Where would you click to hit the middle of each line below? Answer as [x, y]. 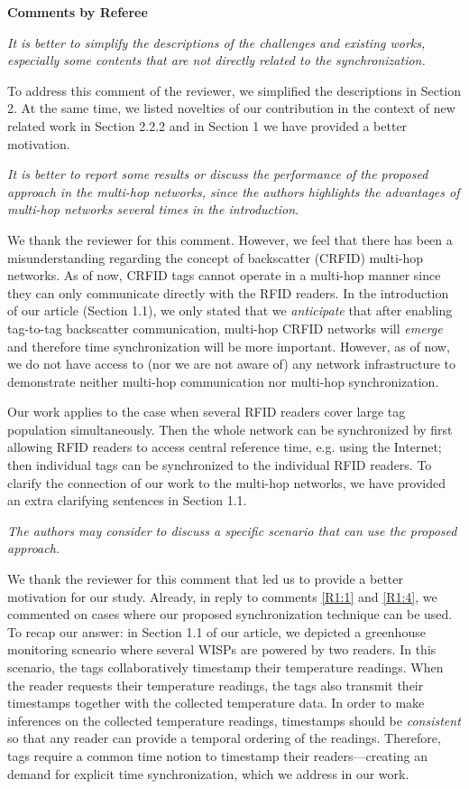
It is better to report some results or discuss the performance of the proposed [218, 174]
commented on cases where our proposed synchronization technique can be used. [230, 614]
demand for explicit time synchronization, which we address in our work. [208, 773]
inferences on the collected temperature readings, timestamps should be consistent [234, 720]
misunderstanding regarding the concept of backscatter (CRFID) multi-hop [216, 257]
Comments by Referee [78, 12]
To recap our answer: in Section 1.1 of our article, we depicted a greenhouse [216, 631]
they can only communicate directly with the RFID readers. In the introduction [228, 292]
